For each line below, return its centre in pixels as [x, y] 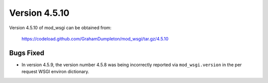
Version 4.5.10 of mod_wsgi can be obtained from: [60, 28]
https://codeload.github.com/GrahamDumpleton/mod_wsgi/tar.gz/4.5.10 [95, 39]
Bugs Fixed [27, 53]
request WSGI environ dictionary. [55, 72]
